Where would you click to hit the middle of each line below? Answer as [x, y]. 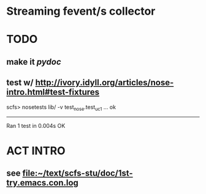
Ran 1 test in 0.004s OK [36, 126]
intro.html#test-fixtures [53, 92]
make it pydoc [34, 62]
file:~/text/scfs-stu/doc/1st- [78, 173]
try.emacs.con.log [42, 183]
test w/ [20, 83]
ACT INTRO [36, 151]
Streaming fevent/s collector [81, 11]
